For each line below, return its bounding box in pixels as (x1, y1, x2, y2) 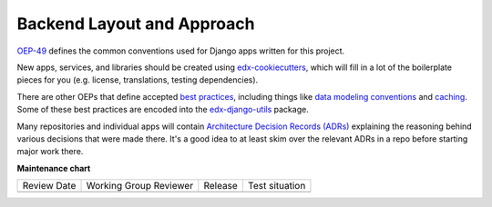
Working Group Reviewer (86, 180, 194, 192)
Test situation (247, 180, 306, 192)
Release (203, 180, 239, 192)
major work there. (16, 146, 84, 157)
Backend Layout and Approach (16, 14, 255, 34)
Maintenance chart (16, 163, 91, 173)
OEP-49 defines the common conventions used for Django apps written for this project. (16, 45, 345, 56)
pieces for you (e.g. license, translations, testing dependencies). (16, 74, 259, 85)
